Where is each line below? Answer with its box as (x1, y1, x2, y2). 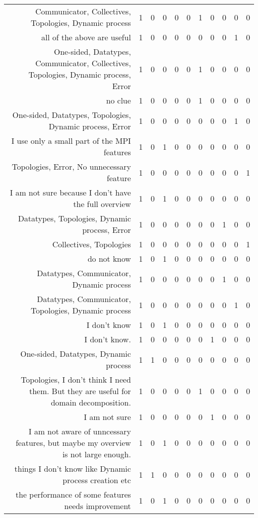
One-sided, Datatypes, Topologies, (12, 109, 131, 120)
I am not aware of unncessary (28, 425, 131, 437)
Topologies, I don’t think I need (20, 374, 131, 385)
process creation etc (63, 474, 131, 486)
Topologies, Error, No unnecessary (12, 161, 131, 172)
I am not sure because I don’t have (10, 187, 131, 198)
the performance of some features (15, 489, 131, 500)
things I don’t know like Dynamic (14, 463, 131, 474)
